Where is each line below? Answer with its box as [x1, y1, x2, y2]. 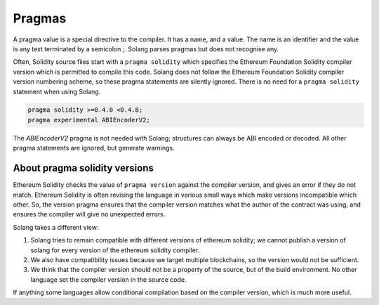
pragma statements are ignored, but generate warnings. [13, 144, 175, 152]
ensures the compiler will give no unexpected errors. [13, 210, 166, 219]
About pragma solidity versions [13, 162, 154, 174]
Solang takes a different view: [13, 223, 99, 231]
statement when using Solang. [13, 87, 101, 96]
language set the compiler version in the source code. [30, 275, 187, 284]
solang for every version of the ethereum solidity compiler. [30, 246, 200, 254]
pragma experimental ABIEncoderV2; [27, 116, 150, 124]
